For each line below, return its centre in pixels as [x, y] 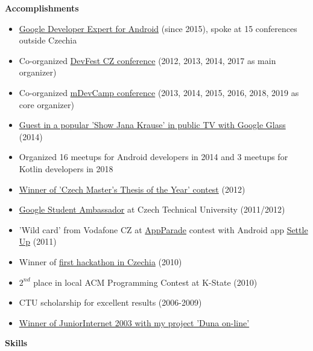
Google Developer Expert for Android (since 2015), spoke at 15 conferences [158, 28]
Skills [16, 343]
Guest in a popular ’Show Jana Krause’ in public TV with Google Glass [152, 125]
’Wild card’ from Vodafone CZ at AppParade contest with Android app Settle [163, 229]
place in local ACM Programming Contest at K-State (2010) [145, 282]
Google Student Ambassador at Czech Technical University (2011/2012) [152, 209]
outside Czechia [48, 40]
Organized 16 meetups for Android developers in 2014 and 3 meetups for [153, 157]
